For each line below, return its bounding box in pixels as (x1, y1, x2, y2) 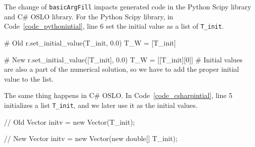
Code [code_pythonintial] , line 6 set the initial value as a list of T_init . (4, 21, 224, 31)
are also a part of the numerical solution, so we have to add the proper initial (4, 64, 239, 74)
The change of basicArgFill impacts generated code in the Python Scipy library (4, 1, 252, 11)
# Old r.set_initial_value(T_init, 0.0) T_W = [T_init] (4, 37, 176, 48)
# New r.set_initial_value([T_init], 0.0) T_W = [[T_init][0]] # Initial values (4, 54, 243, 64)
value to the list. (4, 73, 54, 84)
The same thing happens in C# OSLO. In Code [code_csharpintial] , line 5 (4, 90, 233, 100)
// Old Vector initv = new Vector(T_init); (4, 116, 135, 127)
